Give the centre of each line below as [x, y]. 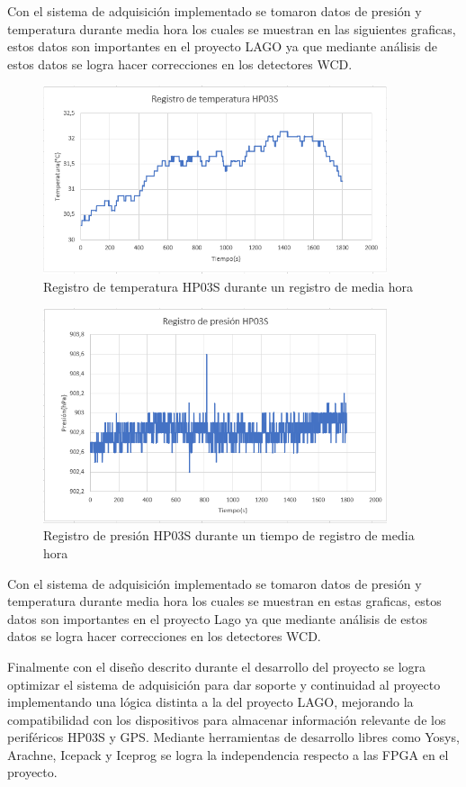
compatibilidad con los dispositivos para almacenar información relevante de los [227, 719]
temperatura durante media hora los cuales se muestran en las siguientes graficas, [232, 28]
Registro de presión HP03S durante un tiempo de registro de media [229, 535]
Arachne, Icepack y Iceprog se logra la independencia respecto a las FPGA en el [228, 754]
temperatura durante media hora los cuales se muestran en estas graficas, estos [224, 601]
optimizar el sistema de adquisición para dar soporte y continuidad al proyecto [224, 684]
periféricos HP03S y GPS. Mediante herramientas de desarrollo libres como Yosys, [233, 737]
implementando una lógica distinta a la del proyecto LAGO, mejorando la [211, 702]
